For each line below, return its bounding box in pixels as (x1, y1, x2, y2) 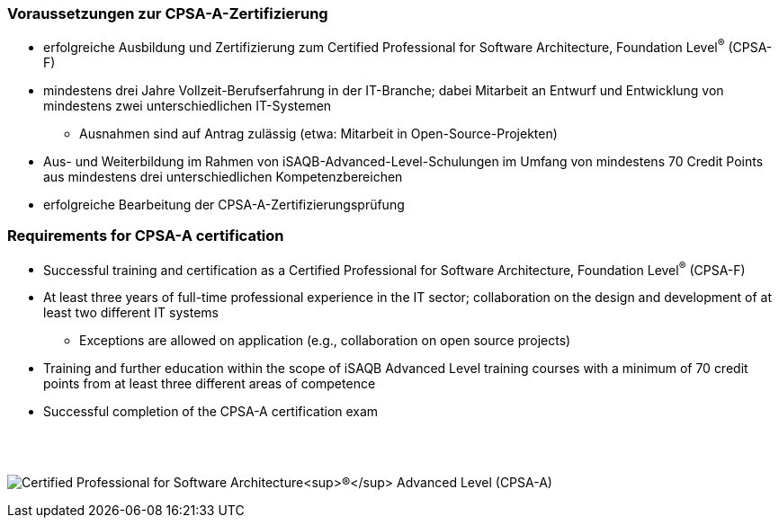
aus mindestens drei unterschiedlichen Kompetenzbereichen (43, 169, 403, 185)
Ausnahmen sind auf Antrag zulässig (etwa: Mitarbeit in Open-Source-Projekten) (79, 126, 558, 142)
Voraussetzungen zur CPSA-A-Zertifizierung (7, 4, 328, 22)
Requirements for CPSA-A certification (7, 227, 284, 245)
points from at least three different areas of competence (43, 376, 376, 392)
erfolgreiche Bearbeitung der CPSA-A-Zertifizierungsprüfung (43, 197, 405, 213)
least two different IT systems (43, 305, 219, 321)
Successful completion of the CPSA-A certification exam (43, 404, 379, 420)
